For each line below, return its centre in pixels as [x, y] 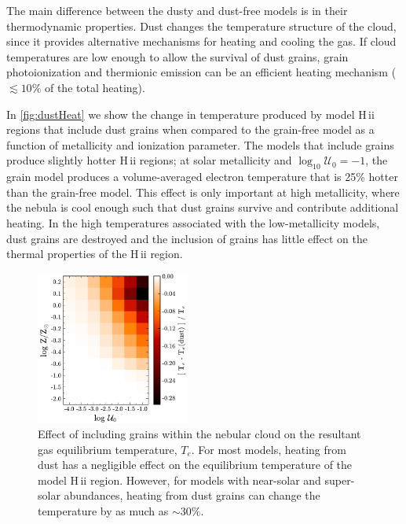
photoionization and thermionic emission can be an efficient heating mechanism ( [201, 72]
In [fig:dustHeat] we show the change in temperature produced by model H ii [190, 114]
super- [340, 480]
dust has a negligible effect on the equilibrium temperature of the [195, 465]
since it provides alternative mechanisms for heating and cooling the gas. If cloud [201, 41]
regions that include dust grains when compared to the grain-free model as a [190, 129]
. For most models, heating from [269, 449]
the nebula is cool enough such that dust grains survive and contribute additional [203, 207]
